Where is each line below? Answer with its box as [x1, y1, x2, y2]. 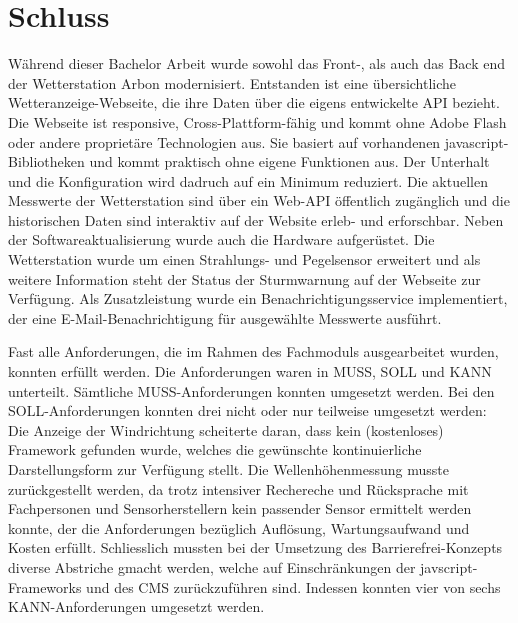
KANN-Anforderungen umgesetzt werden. [8, 596, 265, 617]
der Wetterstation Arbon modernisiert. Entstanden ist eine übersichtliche [8, 72, 457, 93]
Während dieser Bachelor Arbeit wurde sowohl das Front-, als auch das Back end [8, 53, 506, 74]
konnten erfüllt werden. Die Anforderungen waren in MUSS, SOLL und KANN [8, 361, 492, 382]
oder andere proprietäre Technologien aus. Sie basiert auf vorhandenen [8, 131, 441, 152]
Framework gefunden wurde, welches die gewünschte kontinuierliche [8, 439, 422, 460]
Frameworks [8, 576, 82, 597]
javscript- [420, 556, 478, 577]
